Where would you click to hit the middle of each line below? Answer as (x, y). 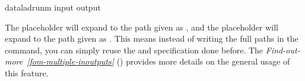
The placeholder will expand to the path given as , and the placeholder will (142, 27)
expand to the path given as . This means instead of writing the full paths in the (152, 38)
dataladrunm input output (53, 7)
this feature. (27, 72)
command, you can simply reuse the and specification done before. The (134, 50)
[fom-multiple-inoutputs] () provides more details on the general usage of (158, 61)
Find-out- (283, 50)
